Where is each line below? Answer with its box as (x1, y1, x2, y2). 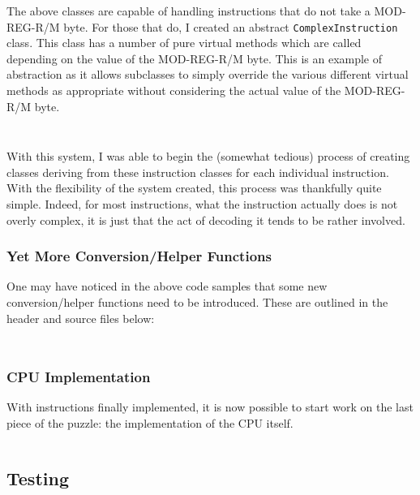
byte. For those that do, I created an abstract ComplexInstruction (63, 18, 398, 35)
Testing (6, 465, 69, 490)
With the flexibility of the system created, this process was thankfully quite (6, 179, 382, 196)
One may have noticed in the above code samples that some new (6, 278, 328, 295)
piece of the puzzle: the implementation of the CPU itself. (6, 415, 294, 431)
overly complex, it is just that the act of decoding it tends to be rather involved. (6, 211, 405, 228)
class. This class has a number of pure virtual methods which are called (6, 34, 362, 51)
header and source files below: (6, 309, 155, 326)
